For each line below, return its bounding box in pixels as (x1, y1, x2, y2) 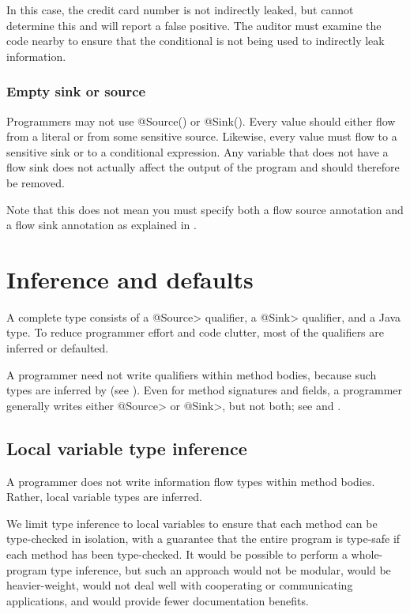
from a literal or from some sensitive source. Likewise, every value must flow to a (6, 128, 397, 145)
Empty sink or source (6, 81, 146, 101)
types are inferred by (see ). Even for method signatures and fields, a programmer (6, 382, 403, 398)
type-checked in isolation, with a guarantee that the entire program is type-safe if (6, 530, 401, 547)
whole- (351, 546, 383, 563)
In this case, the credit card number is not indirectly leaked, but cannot (6, 2, 354, 17)
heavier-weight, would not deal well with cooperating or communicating (6, 577, 353, 593)
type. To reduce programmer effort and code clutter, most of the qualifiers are (6, 324, 385, 341)
